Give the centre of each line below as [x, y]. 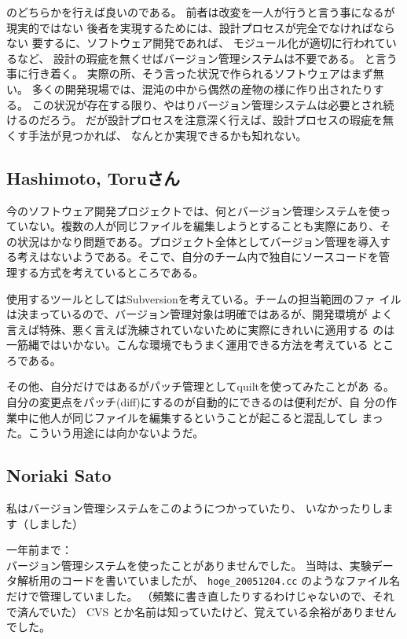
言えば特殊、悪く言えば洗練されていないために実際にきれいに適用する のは [201, 329]
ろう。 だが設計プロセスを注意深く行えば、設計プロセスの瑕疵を [216, 120]
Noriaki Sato [59, 475]
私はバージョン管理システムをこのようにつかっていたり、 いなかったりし [194, 508]
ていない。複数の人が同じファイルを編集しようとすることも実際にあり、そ [199, 226]
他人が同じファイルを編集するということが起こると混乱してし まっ [211, 417]
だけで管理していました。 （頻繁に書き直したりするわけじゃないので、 [189, 596]
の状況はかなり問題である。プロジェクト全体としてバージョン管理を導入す [199, 241]
